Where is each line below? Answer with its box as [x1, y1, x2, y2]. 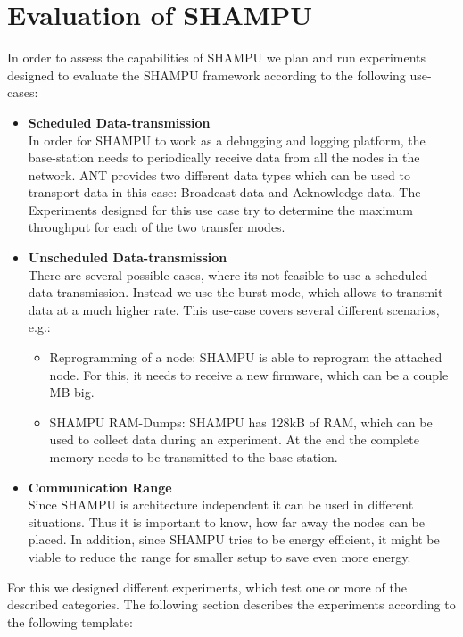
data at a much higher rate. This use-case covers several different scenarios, [28, 300, 440, 318]
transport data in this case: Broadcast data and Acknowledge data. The [28, 183, 421, 202]
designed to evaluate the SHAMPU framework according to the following [7, 65, 406, 84]
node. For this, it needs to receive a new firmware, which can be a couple [49, 365, 449, 384]
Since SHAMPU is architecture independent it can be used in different [28, 495, 414, 514]
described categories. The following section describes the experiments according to [7, 595, 456, 614]
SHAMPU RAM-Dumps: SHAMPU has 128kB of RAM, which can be [49, 412, 433, 431]
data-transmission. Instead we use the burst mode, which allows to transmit [28, 283, 443, 302]
